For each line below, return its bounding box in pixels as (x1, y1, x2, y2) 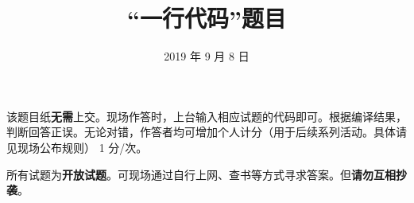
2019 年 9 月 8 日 (164, 48, 250, 64)
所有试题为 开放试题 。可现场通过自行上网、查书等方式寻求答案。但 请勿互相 (6, 166, 396, 182)
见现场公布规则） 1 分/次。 (6, 139, 148, 155)
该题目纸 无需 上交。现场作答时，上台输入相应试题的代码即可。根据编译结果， (6, 107, 407, 124)
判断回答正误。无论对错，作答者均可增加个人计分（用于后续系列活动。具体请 (6, 123, 407, 140)
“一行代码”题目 (127, 2, 286, 34)
